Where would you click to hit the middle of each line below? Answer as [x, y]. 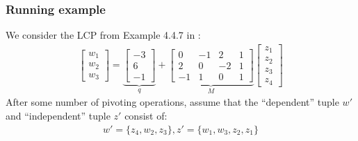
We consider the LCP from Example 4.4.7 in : [103, 35]
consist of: [146, 115]
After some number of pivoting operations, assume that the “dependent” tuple [172, 102]
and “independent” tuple [58, 115]
